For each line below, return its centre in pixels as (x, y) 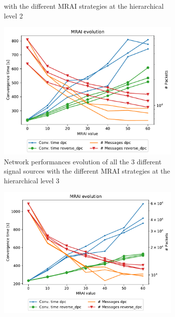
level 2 (13, 15)
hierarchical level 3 (32, 180)
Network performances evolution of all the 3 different (83, 161)
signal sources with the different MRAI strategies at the (87, 171)
